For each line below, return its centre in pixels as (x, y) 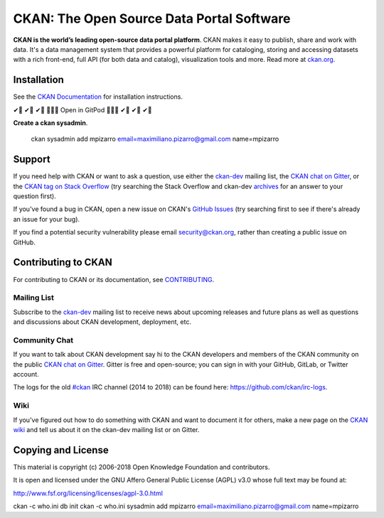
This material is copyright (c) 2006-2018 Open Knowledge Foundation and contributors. (142, 467)
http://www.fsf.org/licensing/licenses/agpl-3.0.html (88, 493)
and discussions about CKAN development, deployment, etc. (102, 322)
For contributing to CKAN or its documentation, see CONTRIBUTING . (114, 279)
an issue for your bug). (47, 219)
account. (26, 374)
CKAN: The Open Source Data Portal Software (152, 18)
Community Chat (43, 340)
